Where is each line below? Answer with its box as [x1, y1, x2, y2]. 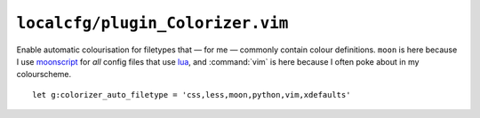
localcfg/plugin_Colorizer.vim [16, 13, 289, 33]
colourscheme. [16, 69, 72, 80]
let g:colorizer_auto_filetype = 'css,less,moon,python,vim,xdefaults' [32, 90, 351, 99]
